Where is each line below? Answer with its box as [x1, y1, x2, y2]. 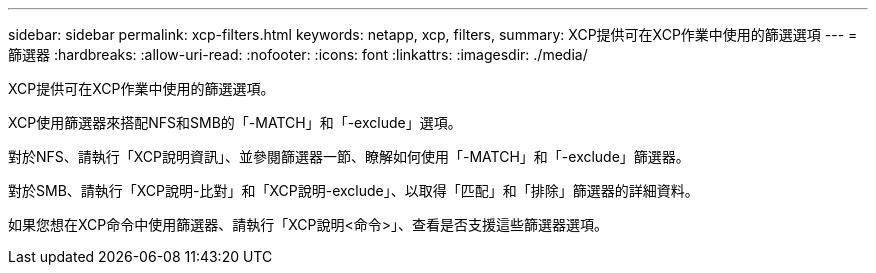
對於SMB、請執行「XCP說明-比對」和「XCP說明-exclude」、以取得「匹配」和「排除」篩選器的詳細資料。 [8, 182, 699, 199]
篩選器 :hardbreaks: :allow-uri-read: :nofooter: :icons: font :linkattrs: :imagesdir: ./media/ [8, 46, 588, 63]
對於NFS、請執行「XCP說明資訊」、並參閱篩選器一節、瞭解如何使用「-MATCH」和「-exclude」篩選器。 [8, 148, 690, 165]
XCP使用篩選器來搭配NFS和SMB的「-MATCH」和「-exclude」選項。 [8, 114, 462, 131]
